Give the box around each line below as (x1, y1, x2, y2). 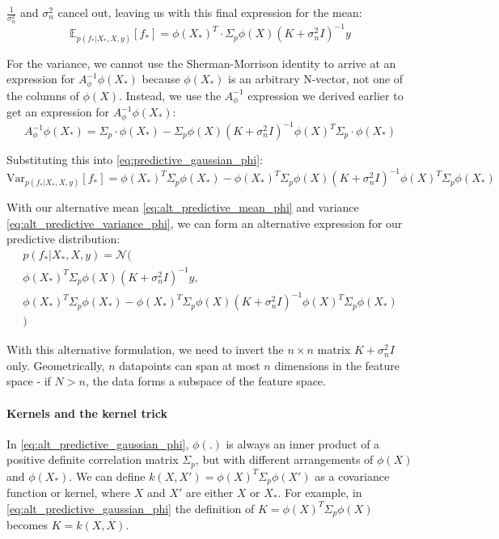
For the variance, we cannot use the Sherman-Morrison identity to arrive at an (6, 54, 396, 71)
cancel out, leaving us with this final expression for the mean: (57, 4, 362, 20)
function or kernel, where (6, 484, 130, 501)
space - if (6, 373, 51, 390)
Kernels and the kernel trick (6, 404, 167, 421)
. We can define (69, 467, 146, 484)
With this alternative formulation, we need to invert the (6, 341, 284, 358)
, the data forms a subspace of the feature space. (85, 373, 326, 390)
